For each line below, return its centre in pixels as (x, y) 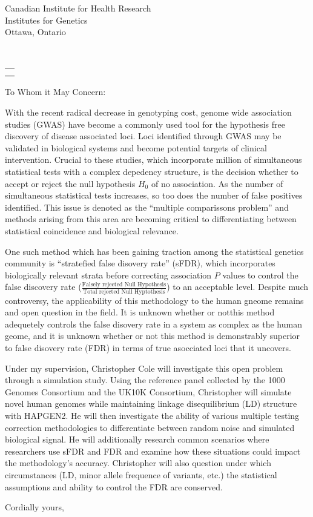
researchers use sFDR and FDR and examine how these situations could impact (153, 451)
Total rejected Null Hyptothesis (124, 291)
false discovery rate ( (43, 287)
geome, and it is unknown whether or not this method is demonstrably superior (153, 336)
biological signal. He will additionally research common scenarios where (137, 439)
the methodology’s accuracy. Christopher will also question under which (138, 463)
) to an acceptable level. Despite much (238, 287)
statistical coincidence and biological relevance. (92, 230)
